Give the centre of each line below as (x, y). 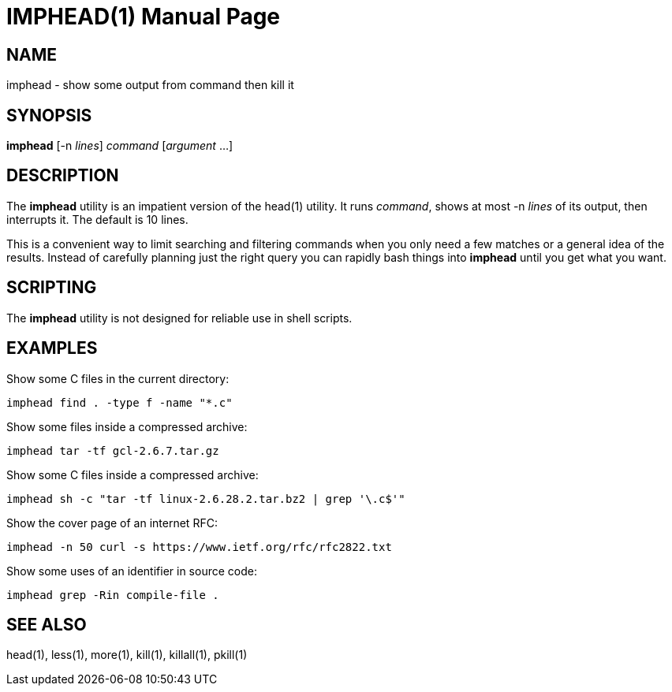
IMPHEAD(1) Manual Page (144, 17)
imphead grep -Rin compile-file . (113, 595)
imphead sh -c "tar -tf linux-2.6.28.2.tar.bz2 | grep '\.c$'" (206, 499)
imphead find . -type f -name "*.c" (119, 402)
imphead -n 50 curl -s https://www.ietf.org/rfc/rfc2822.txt (199, 547)
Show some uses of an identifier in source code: (132, 571)
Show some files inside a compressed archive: (127, 426)
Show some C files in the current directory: (118, 378)
